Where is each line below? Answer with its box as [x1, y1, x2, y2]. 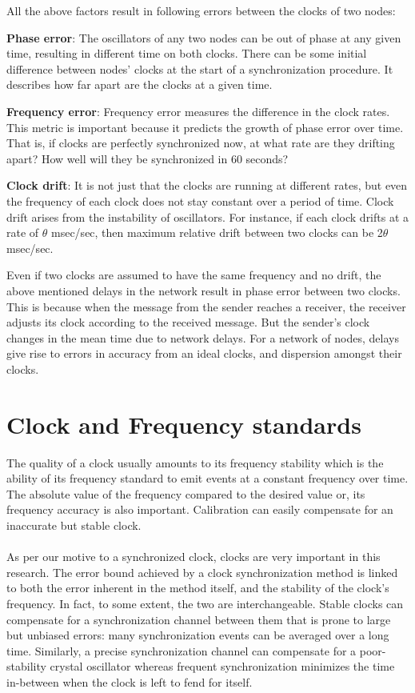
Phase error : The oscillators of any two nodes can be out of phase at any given [6, 29, 401, 46]
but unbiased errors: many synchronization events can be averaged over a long [6, 627, 389, 643]
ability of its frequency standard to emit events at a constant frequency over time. [6, 470, 409, 487]
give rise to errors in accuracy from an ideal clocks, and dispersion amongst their [6, 345, 402, 362]
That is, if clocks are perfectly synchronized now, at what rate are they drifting [6, 134, 395, 151]
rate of [6, 224, 39, 241]
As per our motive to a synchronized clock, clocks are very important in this [6, 548, 381, 565]
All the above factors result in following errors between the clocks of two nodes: [6, 2, 396, 18]
